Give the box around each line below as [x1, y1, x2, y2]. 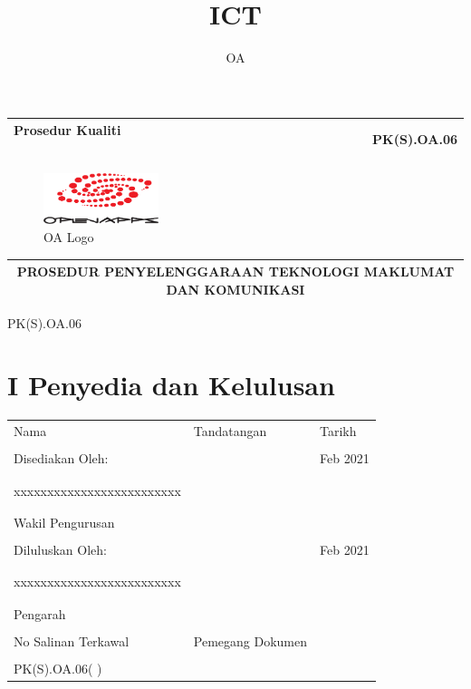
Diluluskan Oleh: [14, 540, 107, 559]
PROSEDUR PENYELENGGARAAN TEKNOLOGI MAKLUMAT [16, 262, 455, 280]
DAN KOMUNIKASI [166, 279, 305, 298]
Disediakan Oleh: [14, 449, 109, 468]
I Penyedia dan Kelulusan [7, 366, 335, 403]
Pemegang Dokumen [193, 631, 308, 650]
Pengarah [14, 604, 66, 623]
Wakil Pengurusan [14, 512, 115, 531]
